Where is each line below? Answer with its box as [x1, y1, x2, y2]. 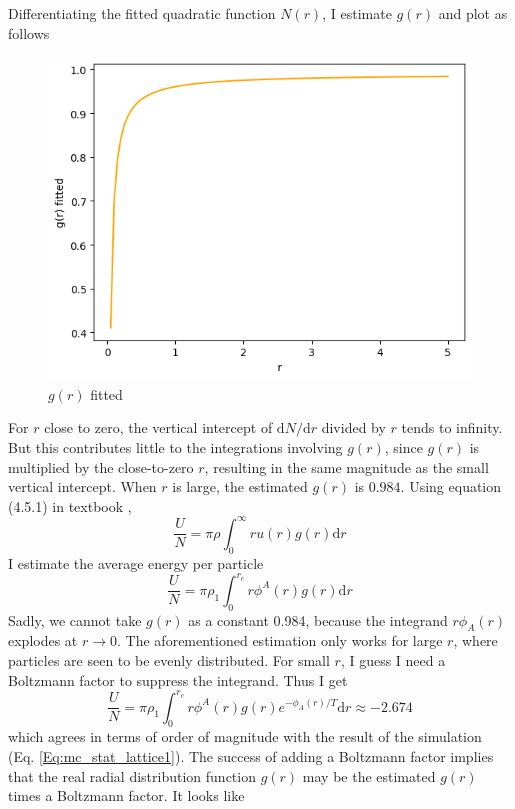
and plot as [438, 3, 508, 23]
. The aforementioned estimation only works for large [117, 630, 443, 651]
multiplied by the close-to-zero [8, 456, 194, 477]
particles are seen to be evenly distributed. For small [8, 649, 330, 670]
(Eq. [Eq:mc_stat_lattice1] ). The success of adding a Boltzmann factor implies [8, 746, 494, 767]
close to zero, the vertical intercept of [44, 417, 273, 438]
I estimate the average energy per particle [8, 552, 264, 573]
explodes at [8, 630, 78, 651]
